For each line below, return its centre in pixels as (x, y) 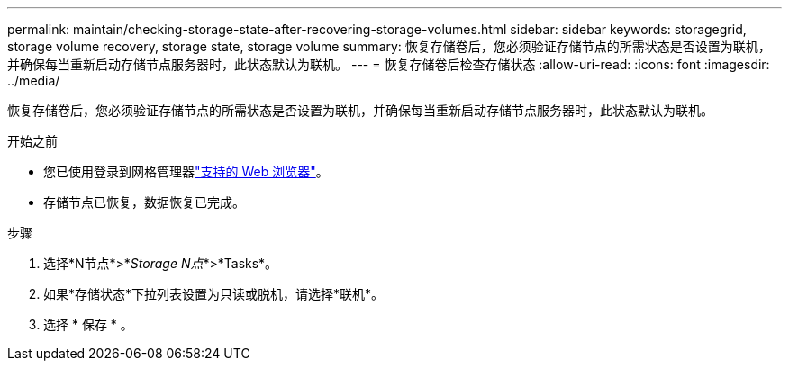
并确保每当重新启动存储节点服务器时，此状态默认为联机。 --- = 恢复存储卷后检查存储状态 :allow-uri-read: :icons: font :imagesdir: (389, 64)
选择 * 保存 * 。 (88, 324)
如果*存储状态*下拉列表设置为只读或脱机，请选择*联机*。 (214, 294)
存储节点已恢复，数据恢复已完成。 (144, 202)
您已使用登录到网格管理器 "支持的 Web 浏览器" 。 (186, 171)
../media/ (34, 81)
